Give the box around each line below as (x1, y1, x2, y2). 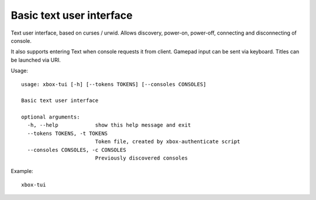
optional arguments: (21, 114, 80, 120)
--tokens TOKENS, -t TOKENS (27, 130, 108, 137)
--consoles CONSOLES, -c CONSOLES (27, 147, 126, 153)
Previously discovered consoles (95, 155, 188, 161)
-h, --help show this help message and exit (27, 122, 191, 128)
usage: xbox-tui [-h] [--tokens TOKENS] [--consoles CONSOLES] (21, 81, 207, 87)
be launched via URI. (11, 56, 61, 63)
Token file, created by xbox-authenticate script (95, 138, 241, 145)
